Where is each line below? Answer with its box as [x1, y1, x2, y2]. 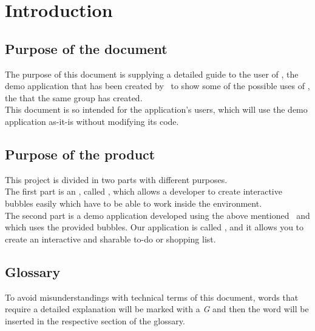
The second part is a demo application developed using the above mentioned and [5, 209, 310, 221]
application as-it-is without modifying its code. [5, 115, 179, 127]
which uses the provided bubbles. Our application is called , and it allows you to [5, 221, 304, 233]
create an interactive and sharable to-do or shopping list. [5, 232, 216, 245]
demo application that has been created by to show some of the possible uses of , [5, 79, 310, 92]
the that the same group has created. [5, 91, 143, 104]
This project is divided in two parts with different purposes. [5, 173, 228, 186]
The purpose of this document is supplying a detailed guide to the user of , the [5, 67, 299, 80]
